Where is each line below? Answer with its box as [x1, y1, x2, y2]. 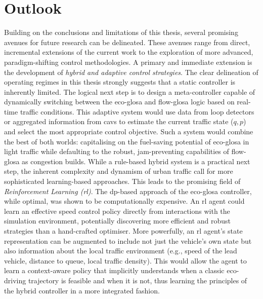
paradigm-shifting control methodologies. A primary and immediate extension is [4, 56, 252, 67]
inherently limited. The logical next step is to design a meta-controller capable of [4, 86, 255, 97]
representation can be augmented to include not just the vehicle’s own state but [4, 235, 252, 246]
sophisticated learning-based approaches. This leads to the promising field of [4, 176, 241, 186]
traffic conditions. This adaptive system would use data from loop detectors [20, 106, 254, 117]
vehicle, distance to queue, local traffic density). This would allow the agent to [4, 255, 247, 266]
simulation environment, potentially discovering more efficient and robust [4, 215, 231, 226]
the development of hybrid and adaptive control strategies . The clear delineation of [4, 66, 258, 77]
